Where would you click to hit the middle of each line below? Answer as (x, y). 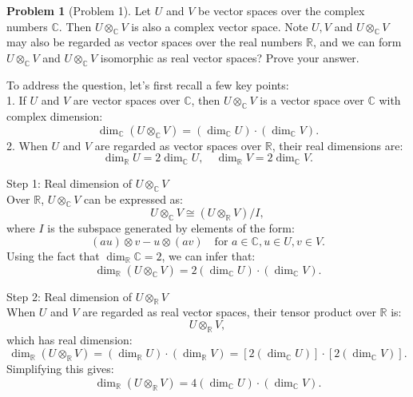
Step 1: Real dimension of (69, 183)
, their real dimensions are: (338, 145)
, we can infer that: (208, 256)
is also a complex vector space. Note (220, 26)
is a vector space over (312, 100)
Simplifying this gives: (60, 369)
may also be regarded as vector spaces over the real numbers (155, 42)
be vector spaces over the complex (282, 10)
